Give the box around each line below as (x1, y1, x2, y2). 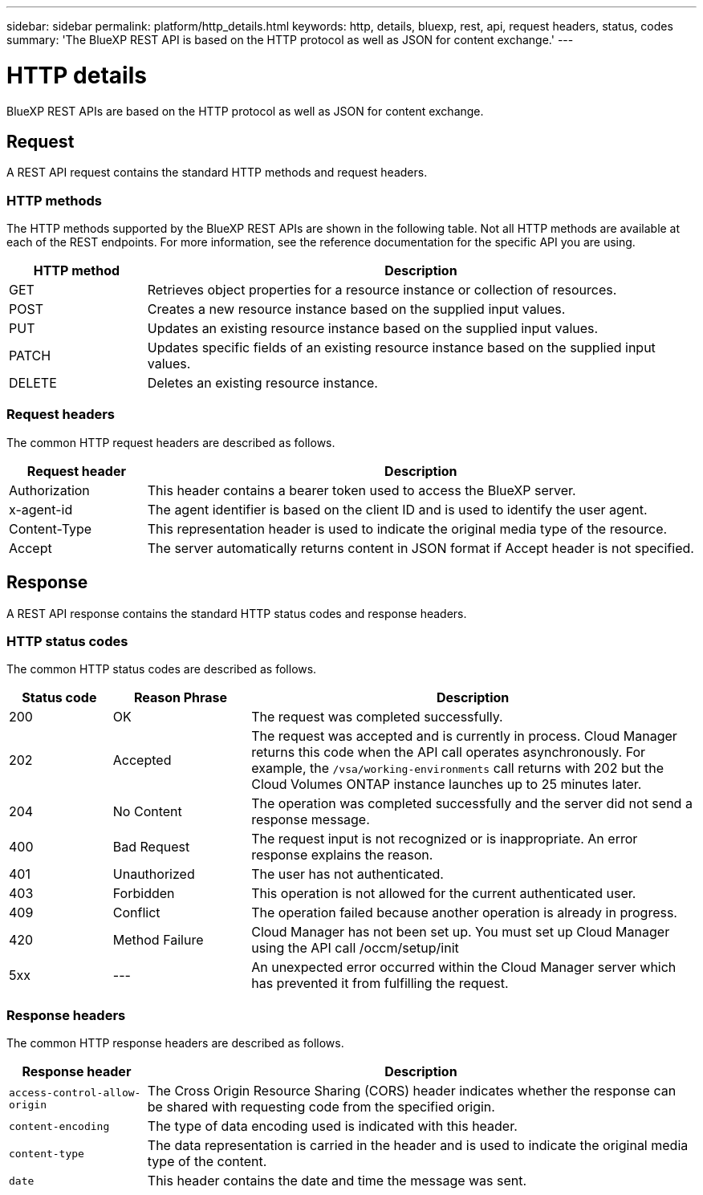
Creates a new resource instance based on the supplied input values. (147, 301, 566, 318)
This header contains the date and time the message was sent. (147, 1173, 527, 1189)
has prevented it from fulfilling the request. (251, 975, 509, 992)
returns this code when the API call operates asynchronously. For (251, 744, 646, 761)
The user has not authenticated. (251, 866, 444, 883)
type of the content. (147, 1153, 267, 1170)
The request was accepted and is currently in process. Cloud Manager (251, 728, 677, 745)
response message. (251, 811, 370, 828)
